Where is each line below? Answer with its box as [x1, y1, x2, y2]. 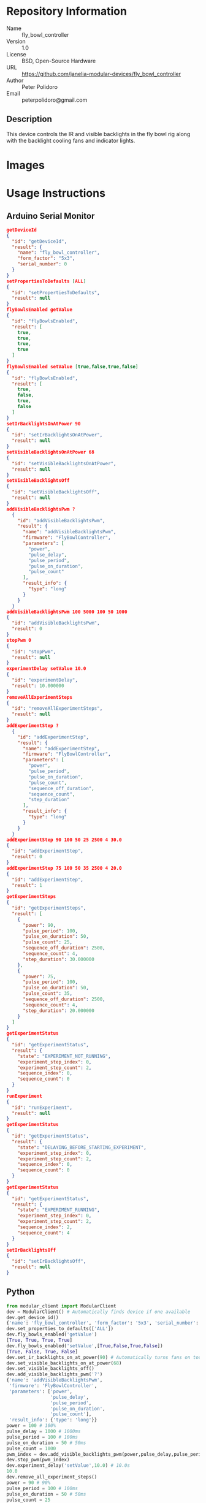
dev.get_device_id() [6, 1314, 59, 1320]
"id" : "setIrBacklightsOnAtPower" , [12, 432, 103, 438]
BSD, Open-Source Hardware [21, 57, 96, 64]
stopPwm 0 [6, 637, 32, 643]
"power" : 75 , [22, 973, 56, 980]
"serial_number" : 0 [17, 261, 67, 267]
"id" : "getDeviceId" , [12, 238, 67, 245]
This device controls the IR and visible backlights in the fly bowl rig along [6, 130, 191, 137]
